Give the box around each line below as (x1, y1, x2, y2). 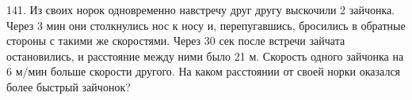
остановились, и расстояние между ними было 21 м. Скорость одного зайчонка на (6, 47, 404, 64)
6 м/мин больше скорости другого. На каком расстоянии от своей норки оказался (6, 63, 401, 80)
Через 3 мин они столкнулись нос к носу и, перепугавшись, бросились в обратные (6, 17, 406, 33)
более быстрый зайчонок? (6, 78, 131, 94)
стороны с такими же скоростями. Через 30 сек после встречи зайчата (6, 32, 345, 49)
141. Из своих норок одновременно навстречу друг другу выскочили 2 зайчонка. (6, 2, 395, 17)
